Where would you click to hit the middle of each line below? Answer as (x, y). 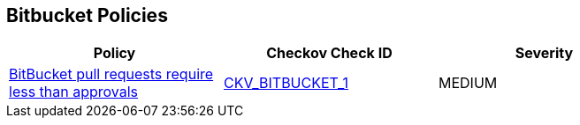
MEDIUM (468, 83)
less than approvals (74, 92)
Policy (114, 53)
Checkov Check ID (329, 53)
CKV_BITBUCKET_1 (286, 83)
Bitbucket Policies (87, 15)
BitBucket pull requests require (111, 74)
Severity (544, 53)
